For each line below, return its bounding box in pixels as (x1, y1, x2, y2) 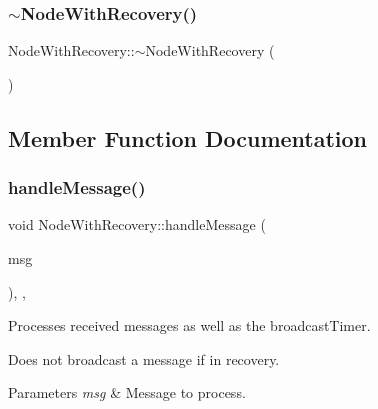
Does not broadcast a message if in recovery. (8, 348, 280, 369)
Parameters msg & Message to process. (8, 382, 246, 403)
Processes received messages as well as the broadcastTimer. (8, 315, 371, 336)
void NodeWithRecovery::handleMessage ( (8, 214, 266, 235)
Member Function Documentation (8, 122, 368, 153)
